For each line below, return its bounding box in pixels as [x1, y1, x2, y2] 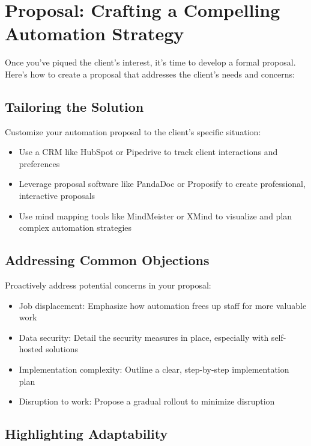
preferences [19, 157, 60, 170]
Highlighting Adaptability [5, 424, 168, 443]
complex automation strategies [19, 221, 132, 234]
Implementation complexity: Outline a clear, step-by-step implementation [19, 363, 289, 376]
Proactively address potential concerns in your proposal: [5, 279, 211, 292]
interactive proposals [19, 189, 95, 202]
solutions [46, 343, 79, 355]
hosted [19, 343, 43, 355]
